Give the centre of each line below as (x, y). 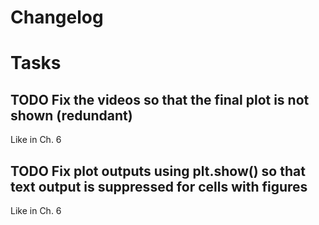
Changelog (57, 17)
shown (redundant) (71, 115)
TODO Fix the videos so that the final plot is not (160, 99)
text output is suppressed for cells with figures (159, 186)
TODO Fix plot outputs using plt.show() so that (158, 171)
